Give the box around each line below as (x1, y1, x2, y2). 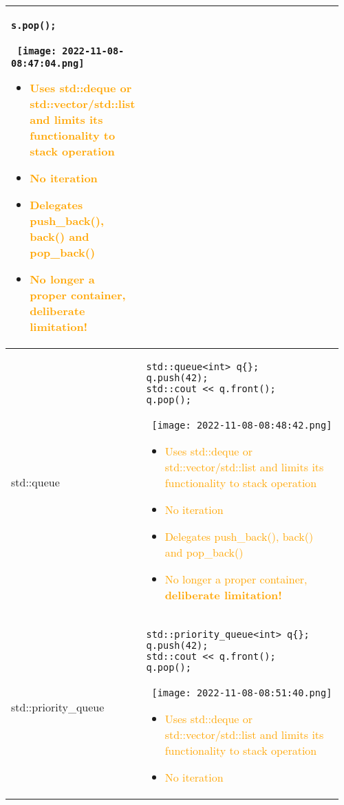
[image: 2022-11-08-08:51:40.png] (151, 687, 332, 698)
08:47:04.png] (11, 58, 85, 69)
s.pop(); (11, 20, 56, 31)
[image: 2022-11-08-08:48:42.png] (151, 420, 332, 431)
